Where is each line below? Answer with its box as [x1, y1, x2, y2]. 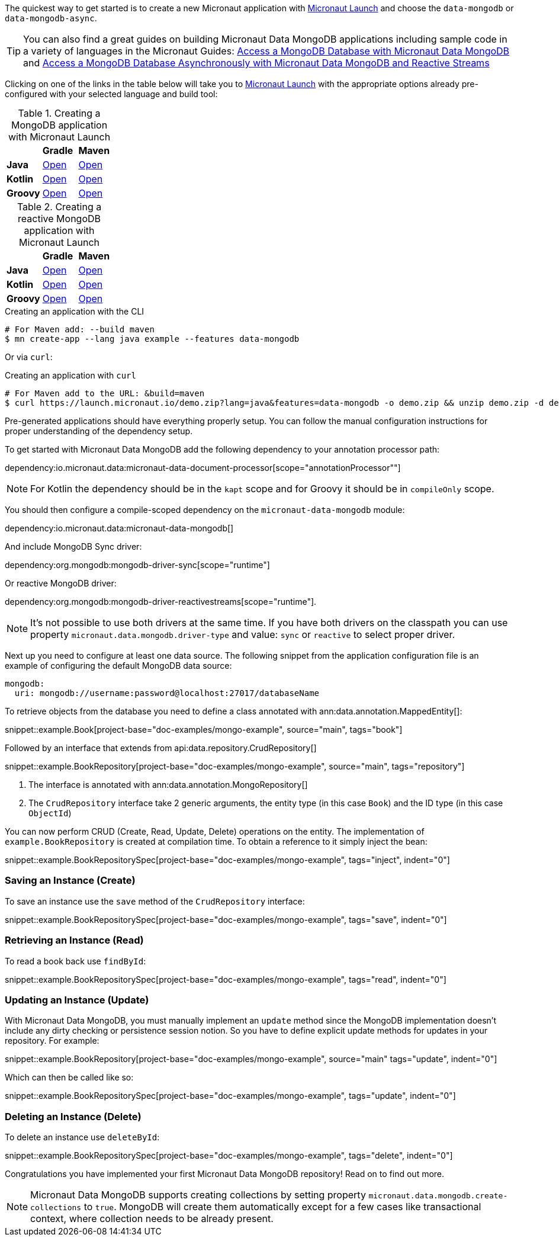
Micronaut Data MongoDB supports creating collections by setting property [30, 1189, 366, 1201]
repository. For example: [5, 1035, 99, 1046]
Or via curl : [5, 352, 53, 362]
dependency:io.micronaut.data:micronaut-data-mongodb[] [5, 523, 234, 533]
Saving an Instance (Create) [5, 874, 136, 887]
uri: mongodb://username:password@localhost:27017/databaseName [14, 688, 320, 698]
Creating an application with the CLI [5, 306, 144, 316]
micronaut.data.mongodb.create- [368, 1191, 508, 1200]
